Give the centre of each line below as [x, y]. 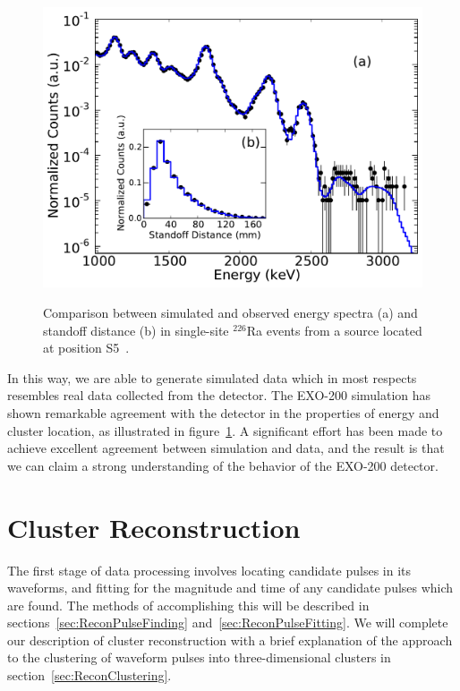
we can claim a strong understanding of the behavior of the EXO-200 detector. [223, 465]
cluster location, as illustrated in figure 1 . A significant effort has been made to [225, 430]
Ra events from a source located [334, 330]
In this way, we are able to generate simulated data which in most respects [212, 377]
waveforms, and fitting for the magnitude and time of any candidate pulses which [230, 588]
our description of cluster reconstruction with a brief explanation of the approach [230, 640]
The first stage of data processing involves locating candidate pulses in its [209, 570]
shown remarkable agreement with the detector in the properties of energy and [223, 413]
